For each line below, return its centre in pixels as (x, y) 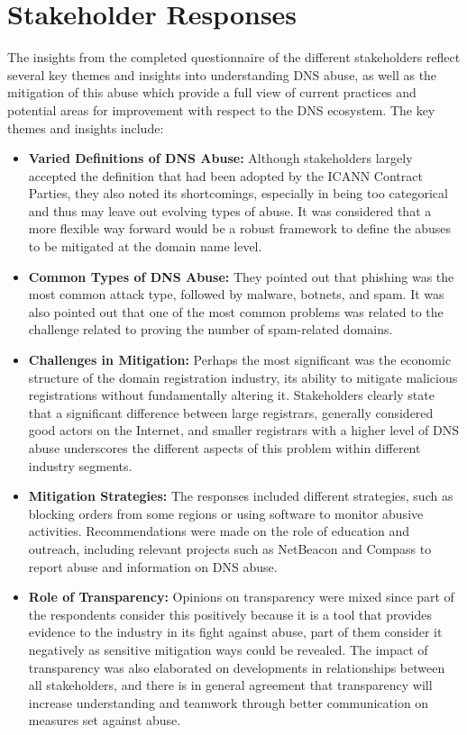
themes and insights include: (86, 127)
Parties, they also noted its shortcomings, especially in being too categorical (238, 193)
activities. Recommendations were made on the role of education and (219, 531)
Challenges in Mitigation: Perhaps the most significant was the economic (240, 360)
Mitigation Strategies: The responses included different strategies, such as (241, 496)
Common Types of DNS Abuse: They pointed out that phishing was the (241, 276)
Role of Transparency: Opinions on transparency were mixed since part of (241, 597)
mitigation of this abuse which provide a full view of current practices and (212, 92)
